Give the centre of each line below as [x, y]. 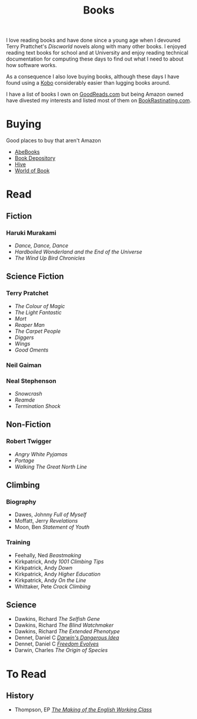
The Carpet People [37, 331]
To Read [26, 674]
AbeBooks [27, 152]
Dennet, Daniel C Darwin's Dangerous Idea [67, 638]
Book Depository [35, 158]
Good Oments [31, 350]
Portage [24, 460]
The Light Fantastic [38, 312]
